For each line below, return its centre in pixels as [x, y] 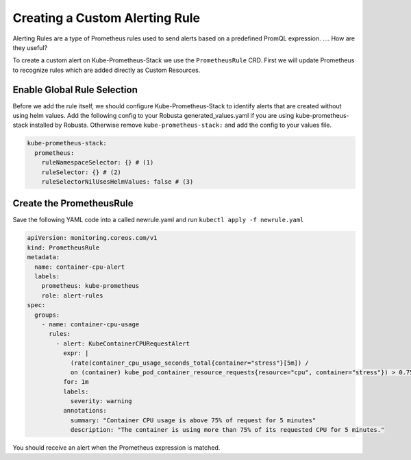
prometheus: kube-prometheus [90, 286]
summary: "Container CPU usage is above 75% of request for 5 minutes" [193, 420]
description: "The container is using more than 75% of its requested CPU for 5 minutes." [227, 430]
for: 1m [76, 382]
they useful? [30, 47]
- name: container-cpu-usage [90, 324]
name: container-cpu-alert [80, 267]
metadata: [43, 257]
